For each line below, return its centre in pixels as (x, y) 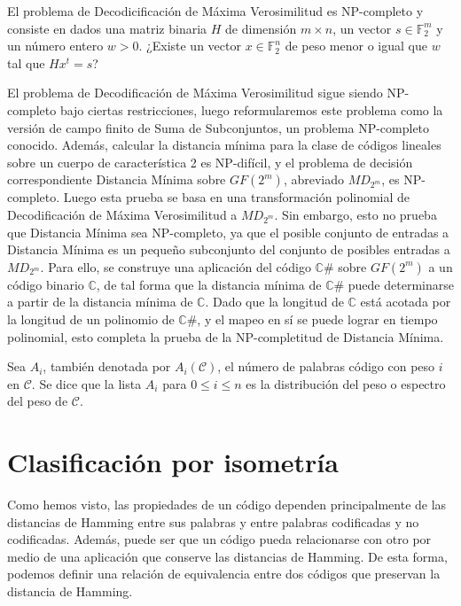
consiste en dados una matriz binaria (107, 28)
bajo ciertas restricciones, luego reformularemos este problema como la (251, 109)
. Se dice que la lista (86, 383)
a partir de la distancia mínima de (100, 302)
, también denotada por (107, 366)
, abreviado (314, 179)
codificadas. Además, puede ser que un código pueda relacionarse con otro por (219, 539)
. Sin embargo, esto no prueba (356, 214)
